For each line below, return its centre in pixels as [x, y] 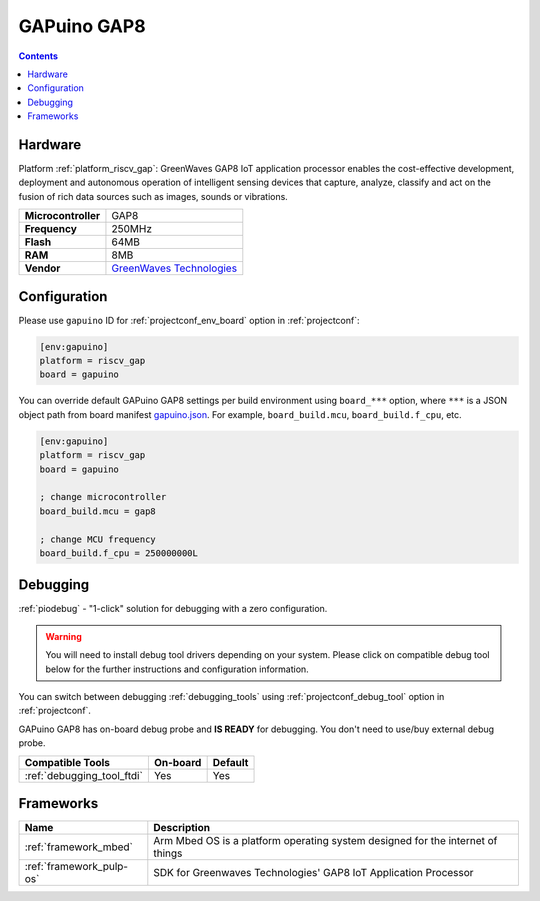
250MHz [132, 229]
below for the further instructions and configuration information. [177, 669]
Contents [38, 56]
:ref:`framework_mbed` [79, 847]
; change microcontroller [103, 497]
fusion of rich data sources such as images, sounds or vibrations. [153, 196]
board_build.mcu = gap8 [98, 511]
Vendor [42, 268]
